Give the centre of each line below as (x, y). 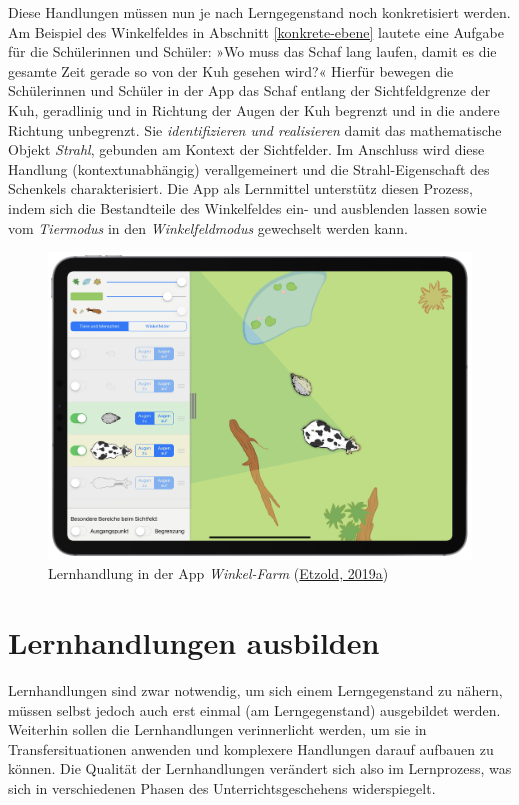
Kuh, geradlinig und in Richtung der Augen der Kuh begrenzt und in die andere (254, 109)
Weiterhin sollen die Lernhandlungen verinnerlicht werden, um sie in (217, 729)
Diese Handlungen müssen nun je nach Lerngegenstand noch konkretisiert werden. (259, 12)
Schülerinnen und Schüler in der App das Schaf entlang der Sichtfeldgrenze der (249, 90)
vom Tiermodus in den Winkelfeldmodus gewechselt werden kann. (208, 227)
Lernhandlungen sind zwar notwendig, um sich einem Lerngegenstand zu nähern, (255, 689)
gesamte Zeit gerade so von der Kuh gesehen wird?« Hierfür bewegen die (231, 70)
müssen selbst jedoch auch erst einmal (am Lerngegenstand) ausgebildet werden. (254, 709)
